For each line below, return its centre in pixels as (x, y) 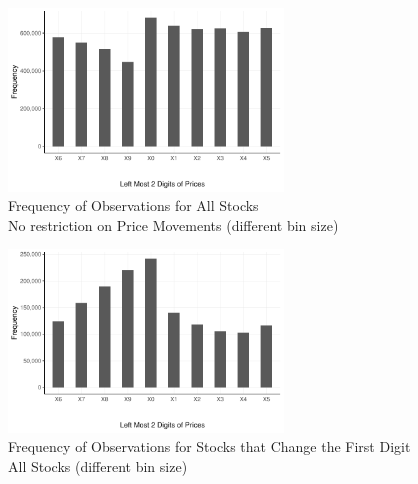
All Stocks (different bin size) (98, 466)
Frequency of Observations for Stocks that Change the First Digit (209, 446)
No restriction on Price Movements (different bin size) (173, 224)
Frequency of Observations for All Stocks (133, 205)
